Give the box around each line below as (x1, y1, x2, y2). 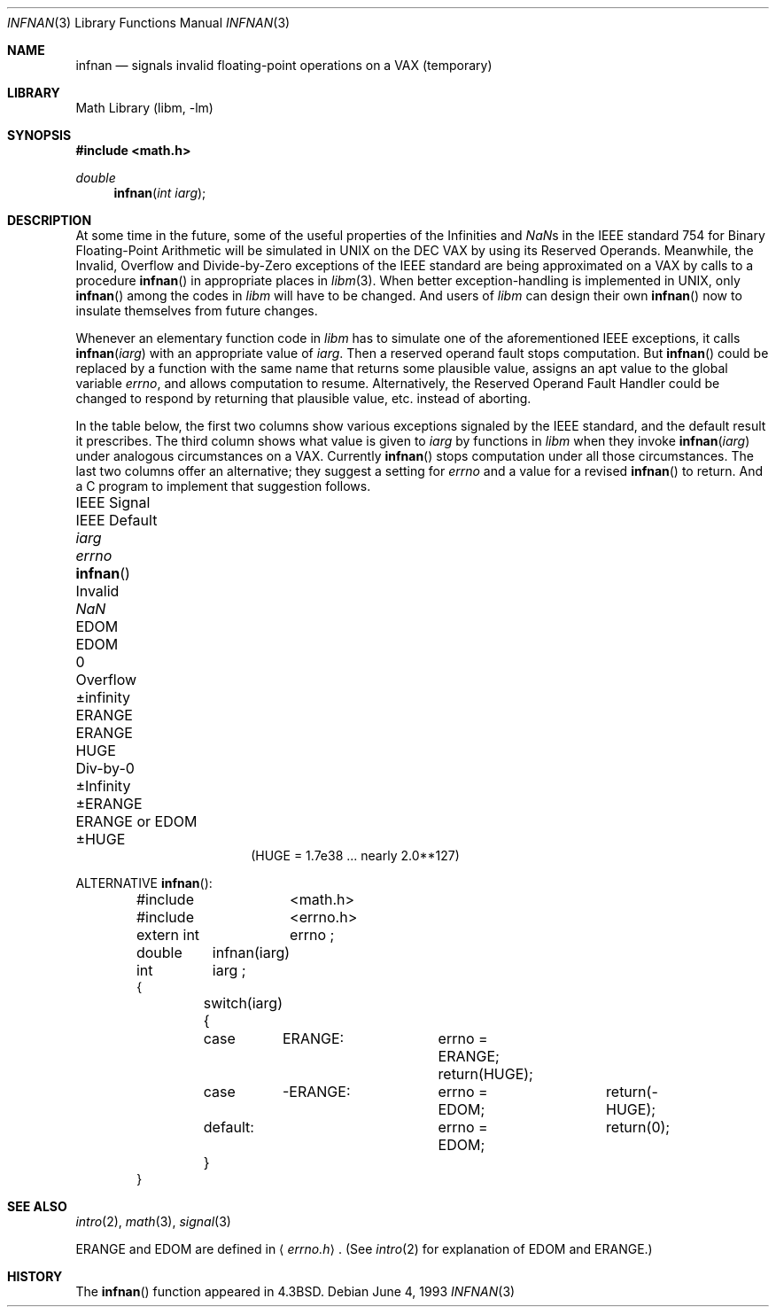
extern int (136, 926, 200, 944)
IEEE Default (75, 511, 158, 529)
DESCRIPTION (7, 213, 92, 228)
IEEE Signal (75, 494, 151, 511)
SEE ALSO (7, 1199, 67, 1214)
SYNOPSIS (7, 128, 72, 143)
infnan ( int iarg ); (113, 185, 206, 200)
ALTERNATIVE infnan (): (75, 875, 213, 890)
